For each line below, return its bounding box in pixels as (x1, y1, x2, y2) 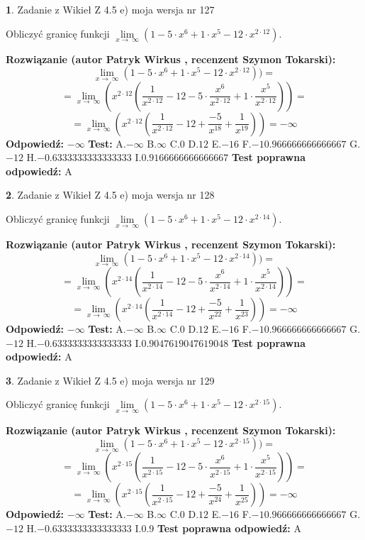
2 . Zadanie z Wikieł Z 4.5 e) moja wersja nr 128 (6, 187, 215, 202)
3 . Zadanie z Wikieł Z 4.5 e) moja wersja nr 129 (6, 373, 215, 387)
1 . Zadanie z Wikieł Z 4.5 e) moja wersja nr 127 (6, 2, 215, 16)
